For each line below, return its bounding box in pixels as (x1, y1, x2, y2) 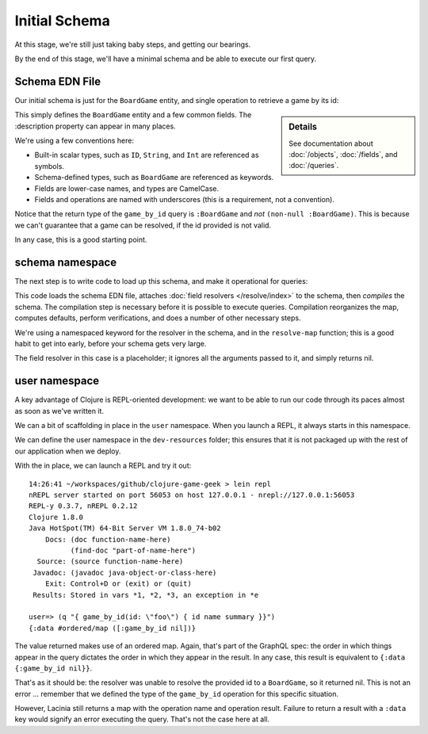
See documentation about (289, 139, 373, 148)
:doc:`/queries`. (289, 161, 339, 170)
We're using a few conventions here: (14, 136, 135, 146)
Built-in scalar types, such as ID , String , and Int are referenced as (34, 151, 259, 160)
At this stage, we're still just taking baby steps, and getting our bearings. (14, 40, 251, 49)
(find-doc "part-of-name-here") (70, 545, 197, 555)
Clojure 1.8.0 (29, 512, 83, 522)
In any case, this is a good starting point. (14, 235, 147, 245)
